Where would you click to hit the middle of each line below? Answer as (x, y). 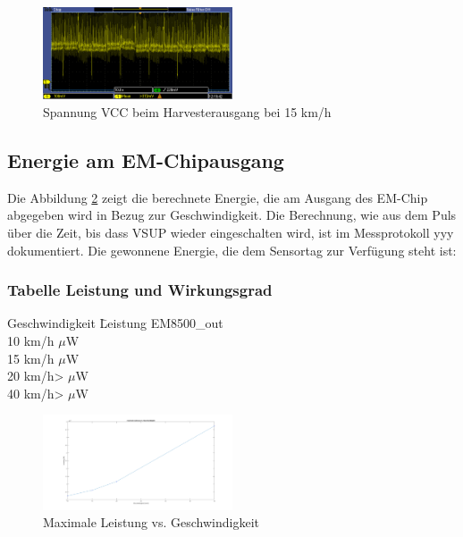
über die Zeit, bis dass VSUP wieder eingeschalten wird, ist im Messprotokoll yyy (231, 232)
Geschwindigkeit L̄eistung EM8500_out (115, 323)
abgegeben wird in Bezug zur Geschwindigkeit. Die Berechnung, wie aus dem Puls (232, 215)
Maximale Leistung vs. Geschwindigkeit (152, 522)
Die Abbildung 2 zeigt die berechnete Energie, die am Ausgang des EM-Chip (218, 197)
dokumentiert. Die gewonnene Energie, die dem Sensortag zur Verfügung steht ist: (232, 250)
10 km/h (31, 340)
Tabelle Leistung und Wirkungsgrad (140, 290)
